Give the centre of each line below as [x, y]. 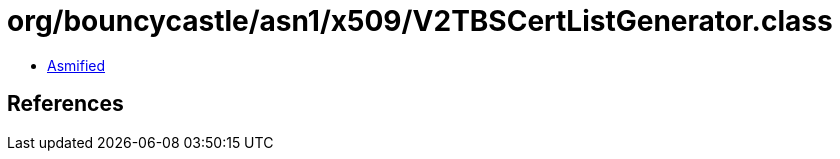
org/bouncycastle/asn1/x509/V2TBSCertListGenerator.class [420, 21]
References [65, 104]
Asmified [76, 65]
